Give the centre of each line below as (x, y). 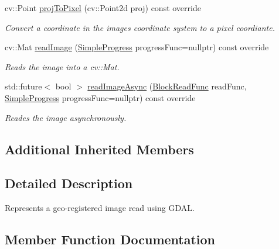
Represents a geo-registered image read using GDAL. (100, 208)
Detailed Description (69, 183)
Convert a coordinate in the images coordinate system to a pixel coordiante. (140, 27)
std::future (23, 86)
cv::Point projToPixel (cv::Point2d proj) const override (103, 8)
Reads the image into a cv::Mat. (62, 66)
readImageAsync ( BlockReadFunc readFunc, (167, 86)
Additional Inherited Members (99, 149)
